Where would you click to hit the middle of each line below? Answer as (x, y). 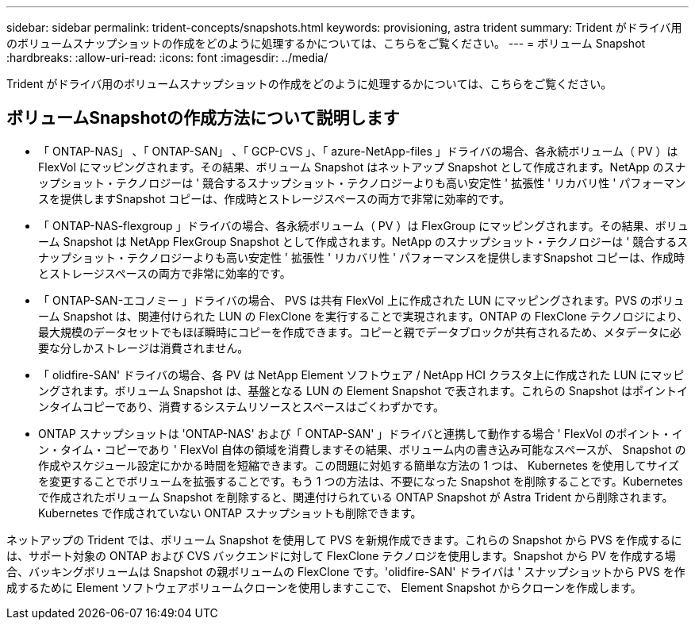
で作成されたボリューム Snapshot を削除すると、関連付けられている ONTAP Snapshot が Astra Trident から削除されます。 (356, 497)
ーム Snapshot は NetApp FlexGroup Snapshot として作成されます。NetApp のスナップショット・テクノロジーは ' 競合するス (363, 241)
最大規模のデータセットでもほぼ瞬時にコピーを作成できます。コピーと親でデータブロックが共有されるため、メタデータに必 (360, 332)
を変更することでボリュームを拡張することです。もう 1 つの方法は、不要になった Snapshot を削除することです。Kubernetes (361, 481)
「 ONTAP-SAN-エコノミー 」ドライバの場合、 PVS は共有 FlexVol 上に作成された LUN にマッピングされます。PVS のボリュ (361, 300)
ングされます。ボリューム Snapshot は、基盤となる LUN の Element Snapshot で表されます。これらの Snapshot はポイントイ (363, 390)
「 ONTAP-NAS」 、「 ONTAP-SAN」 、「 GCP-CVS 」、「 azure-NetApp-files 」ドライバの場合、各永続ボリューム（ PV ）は (358, 151)
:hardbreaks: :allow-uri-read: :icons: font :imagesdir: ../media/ (167, 58)
